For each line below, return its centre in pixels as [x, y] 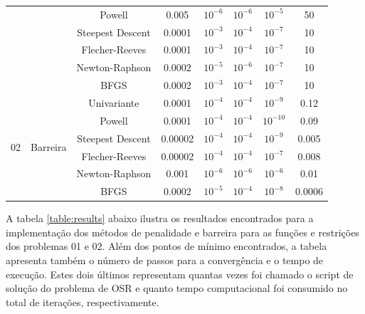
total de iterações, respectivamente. [83, 302]
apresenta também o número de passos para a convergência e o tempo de [165, 260]
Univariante [114, 102]
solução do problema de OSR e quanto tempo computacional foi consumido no [177, 288]
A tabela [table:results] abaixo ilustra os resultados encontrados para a [160, 218]
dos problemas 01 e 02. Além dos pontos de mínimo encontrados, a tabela [166, 246]
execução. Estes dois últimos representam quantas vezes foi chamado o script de [180, 274]
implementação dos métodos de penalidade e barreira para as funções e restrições [182, 232]
